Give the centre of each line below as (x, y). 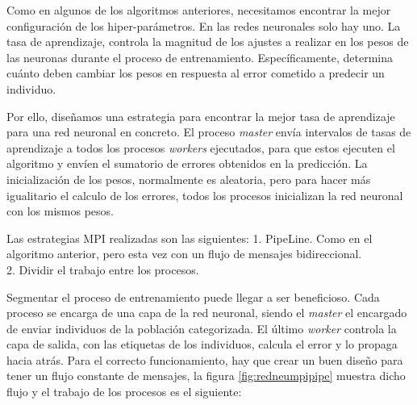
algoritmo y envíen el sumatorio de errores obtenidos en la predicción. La (187, 163)
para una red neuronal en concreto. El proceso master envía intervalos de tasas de (209, 132)
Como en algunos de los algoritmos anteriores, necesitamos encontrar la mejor (199, 10)
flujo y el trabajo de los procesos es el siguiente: (124, 392)
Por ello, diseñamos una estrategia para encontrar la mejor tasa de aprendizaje (201, 116)
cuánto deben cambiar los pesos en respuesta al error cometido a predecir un (196, 73)
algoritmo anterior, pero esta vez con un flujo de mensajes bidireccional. (184, 254)
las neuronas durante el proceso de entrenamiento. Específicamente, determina (200, 57)
